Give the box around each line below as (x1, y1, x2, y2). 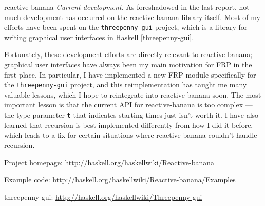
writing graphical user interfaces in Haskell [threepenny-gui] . (4, 31, 194, 42)
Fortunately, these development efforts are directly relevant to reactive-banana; (4, 49, 253, 60)
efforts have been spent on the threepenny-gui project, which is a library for (4, 22, 248, 32)
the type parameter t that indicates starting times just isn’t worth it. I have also (4, 109, 259, 120)
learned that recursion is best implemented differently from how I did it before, (4, 119, 253, 130)
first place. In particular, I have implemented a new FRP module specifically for (4, 69, 256, 80)
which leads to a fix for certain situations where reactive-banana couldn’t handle (4, 129, 257, 140)
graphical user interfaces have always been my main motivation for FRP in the (4, 59, 252, 70)
